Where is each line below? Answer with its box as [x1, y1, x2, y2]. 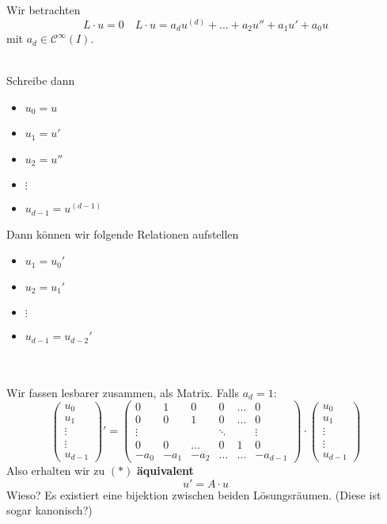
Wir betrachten [6, 2, 81, 17]
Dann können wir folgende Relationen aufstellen [6, 225, 239, 242]
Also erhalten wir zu [6, 462, 105, 479]
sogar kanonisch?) [6, 502, 93, 518]
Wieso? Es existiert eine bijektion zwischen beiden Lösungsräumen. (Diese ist [6, 486, 381, 503]
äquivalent [137, 462, 194, 479]
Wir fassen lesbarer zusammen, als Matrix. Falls [6, 384, 240, 400]
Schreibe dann [6, 72, 75, 89]
